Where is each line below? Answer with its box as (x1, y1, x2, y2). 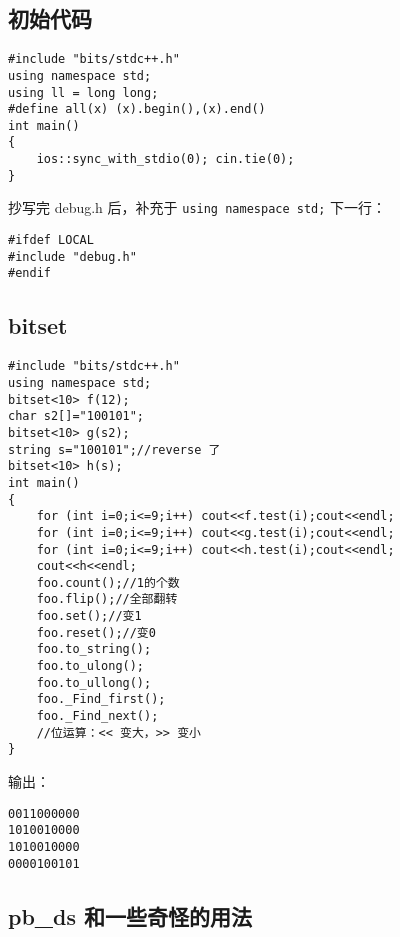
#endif (8, 266, 51, 281)
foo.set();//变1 (36, 609, 142, 624)
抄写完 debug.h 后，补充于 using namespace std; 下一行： (8, 197, 387, 218)
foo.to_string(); (36, 642, 152, 657)
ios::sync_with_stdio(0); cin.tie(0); (36, 152, 295, 167)
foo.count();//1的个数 (36, 575, 180, 590)
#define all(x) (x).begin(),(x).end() (8, 102, 266, 117)
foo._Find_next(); (36, 709, 159, 724)
